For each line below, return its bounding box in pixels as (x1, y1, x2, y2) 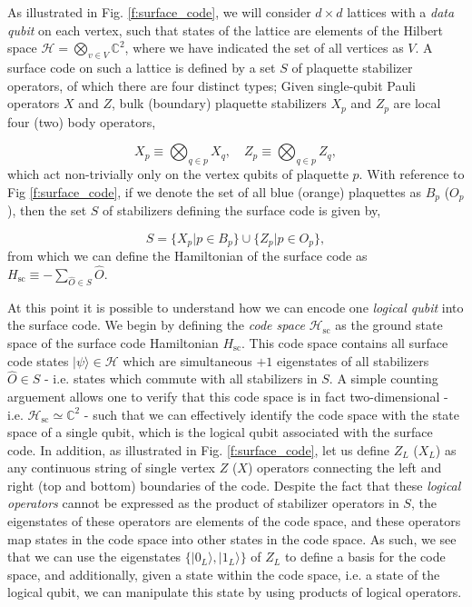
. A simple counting (329, 369, 438, 388)
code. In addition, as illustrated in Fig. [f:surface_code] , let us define (7, 440, 390, 459)
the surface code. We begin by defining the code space (7, 315, 305, 334)
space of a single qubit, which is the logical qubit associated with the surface (7, 423, 433, 442)
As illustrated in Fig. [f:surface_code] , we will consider (7, 3, 311, 21)
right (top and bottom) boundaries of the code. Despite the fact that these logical (7, 475, 461, 494)
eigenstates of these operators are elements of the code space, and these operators (7, 512, 461, 531)
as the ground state (335, 315, 443, 334)
